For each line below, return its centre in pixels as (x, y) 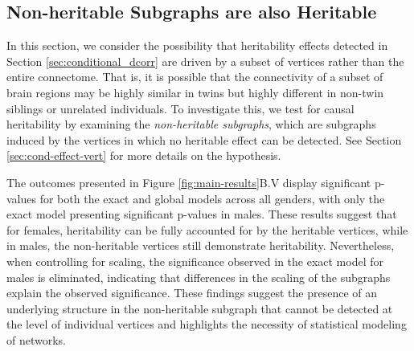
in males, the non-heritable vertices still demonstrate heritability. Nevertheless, (201, 245)
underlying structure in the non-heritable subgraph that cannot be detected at (200, 308)
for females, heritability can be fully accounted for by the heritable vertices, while (207, 229)
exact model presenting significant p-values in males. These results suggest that (202, 214)
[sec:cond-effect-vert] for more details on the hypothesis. (144, 155)
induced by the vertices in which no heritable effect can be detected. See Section (204, 139)
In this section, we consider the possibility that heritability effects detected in (197, 45)
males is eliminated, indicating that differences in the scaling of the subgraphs (199, 277)
